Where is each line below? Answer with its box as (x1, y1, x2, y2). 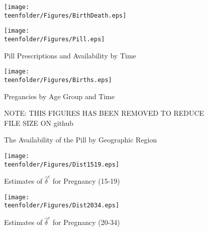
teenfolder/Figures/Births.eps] (4, 76, 112, 84)
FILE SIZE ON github (4, 117, 74, 128)
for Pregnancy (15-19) (52, 175, 120, 186)
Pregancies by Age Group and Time (4, 91, 115, 101)
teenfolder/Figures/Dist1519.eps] (4, 161, 120, 168)
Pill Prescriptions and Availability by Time (4, 50, 136, 60)
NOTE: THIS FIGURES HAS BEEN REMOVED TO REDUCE (4, 108, 204, 118)
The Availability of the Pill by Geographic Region (4, 134, 157, 145)
